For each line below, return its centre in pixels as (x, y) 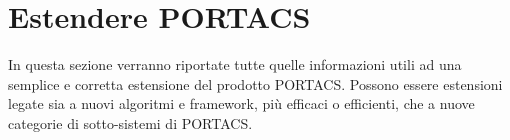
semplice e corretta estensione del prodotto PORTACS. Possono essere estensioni (255, 83)
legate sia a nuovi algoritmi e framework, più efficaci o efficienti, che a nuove (241, 103)
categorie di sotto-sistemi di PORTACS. (130, 122)
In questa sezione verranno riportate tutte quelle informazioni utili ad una (235, 64)
